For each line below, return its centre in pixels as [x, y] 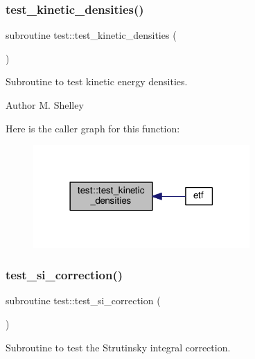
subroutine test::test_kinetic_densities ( [91, 35]
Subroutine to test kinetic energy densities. [97, 81]
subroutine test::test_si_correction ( [83, 300]
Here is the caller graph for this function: [93, 128]
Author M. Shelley [45, 105]
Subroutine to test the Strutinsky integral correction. [118, 347]
